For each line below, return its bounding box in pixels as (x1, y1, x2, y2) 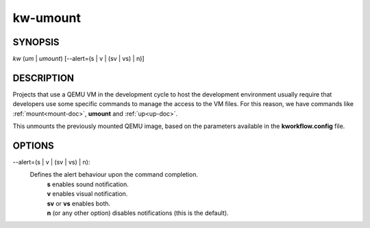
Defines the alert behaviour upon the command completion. (29, 170, 199, 179)
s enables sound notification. (47, 180, 129, 188)
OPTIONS (12, 140, 54, 151)
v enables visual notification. (47, 190, 128, 198)
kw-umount (12, 10, 82, 25)
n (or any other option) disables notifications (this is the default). (47, 209, 229, 217)
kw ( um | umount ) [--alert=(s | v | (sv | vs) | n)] (12, 55, 145, 63)
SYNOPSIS (12, 36, 60, 48)
